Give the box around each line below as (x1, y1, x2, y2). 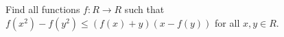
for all (215, 15, 240, 29)
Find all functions (5, 2, 80, 16)
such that (124, 2, 165, 16)
